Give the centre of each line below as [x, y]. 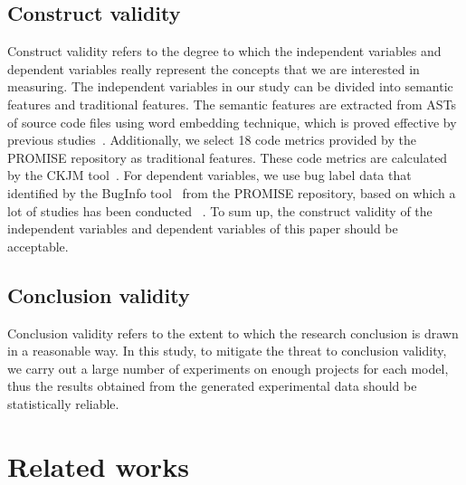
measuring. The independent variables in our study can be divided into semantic [230, 86]
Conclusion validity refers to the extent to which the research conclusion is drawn [233, 333]
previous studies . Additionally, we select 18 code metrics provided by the [212, 140]
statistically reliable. [63, 403]
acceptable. [38, 246]
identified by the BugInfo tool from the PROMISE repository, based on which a [232, 192]
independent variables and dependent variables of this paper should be [203, 228]
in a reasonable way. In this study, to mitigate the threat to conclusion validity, [227, 351]
